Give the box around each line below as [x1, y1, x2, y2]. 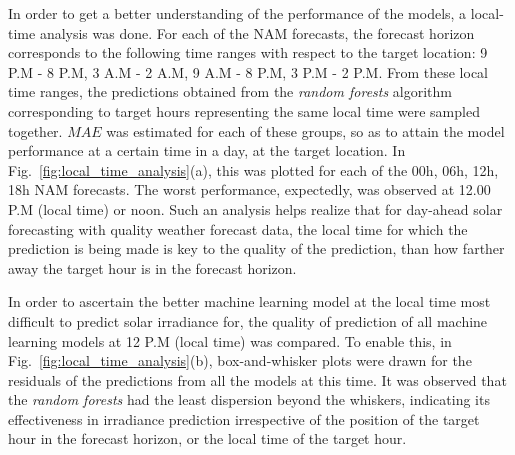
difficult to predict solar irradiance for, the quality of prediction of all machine [8, 310, 488, 331]
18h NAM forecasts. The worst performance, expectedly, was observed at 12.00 [8, 179, 491, 200]
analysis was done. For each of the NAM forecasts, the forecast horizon [39, 22, 475, 43]
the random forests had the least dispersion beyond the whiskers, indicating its [8, 389, 490, 410]
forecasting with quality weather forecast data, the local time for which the [8, 218, 468, 239]
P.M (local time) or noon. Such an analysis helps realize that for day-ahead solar [8, 198, 503, 219]
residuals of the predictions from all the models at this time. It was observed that [8, 369, 507, 390]
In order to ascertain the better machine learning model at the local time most [8, 291, 491, 312]
